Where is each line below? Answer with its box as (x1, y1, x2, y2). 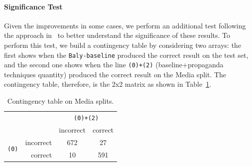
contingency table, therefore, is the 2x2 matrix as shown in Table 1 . (4, 79, 212, 89)
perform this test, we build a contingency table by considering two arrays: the (4, 39, 242, 50)
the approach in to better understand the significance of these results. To (4, 30, 231, 40)
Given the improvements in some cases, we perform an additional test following (4, 20, 246, 30)
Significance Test (4, 1, 63, 11)
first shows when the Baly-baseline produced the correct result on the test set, (4, 49, 249, 60)
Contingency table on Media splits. (7, 96, 114, 106)
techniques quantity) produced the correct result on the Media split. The (4, 69, 227, 79)
